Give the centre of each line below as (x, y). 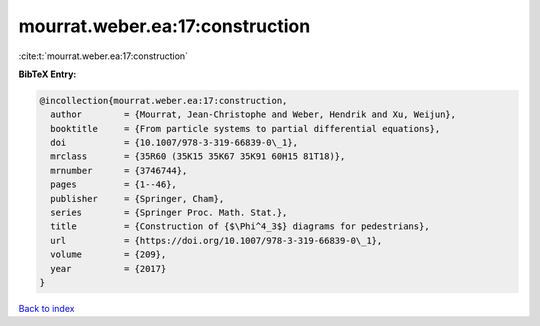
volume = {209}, (108, 254)
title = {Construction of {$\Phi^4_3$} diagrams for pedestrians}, (240, 226)
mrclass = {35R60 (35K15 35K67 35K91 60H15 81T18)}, (198, 156)
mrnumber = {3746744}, (119, 170)
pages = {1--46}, (113, 184)
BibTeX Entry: (47, 74)
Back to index (46, 308)
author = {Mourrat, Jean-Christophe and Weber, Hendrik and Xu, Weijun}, (253, 114)
